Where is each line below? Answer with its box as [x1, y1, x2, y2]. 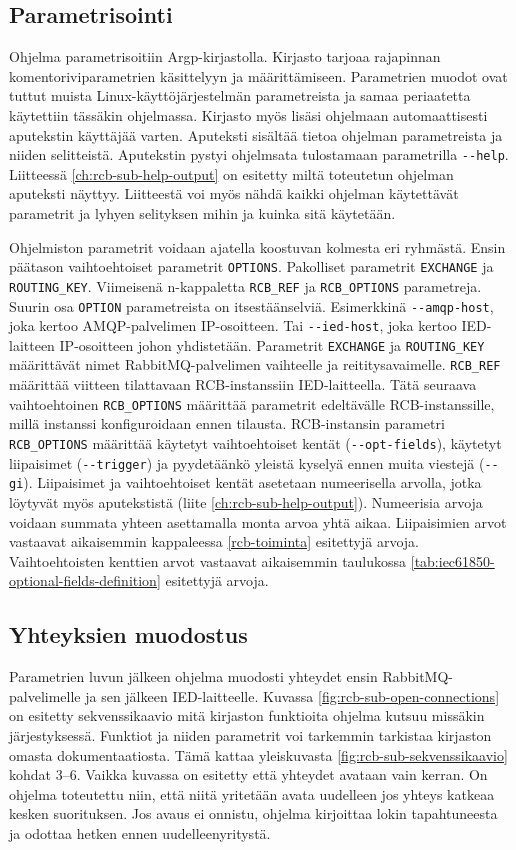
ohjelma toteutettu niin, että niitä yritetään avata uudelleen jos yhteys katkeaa [9, 783, 495, 804]
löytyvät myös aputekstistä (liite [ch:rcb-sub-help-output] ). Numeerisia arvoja [9, 491, 483, 512]
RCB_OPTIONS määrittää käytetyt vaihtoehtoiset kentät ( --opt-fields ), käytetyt [9, 432, 502, 453]
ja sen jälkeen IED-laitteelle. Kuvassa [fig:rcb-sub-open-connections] [85, 685, 500, 706]
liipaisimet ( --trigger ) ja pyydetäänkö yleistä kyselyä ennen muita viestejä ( [9, 452, 485, 473]
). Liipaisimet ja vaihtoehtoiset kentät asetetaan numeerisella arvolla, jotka [23, 472, 482, 493]
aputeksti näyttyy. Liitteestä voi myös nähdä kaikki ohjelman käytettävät [9, 183, 459, 204]
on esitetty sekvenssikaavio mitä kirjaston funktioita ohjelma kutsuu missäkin [9, 705, 485, 726]
